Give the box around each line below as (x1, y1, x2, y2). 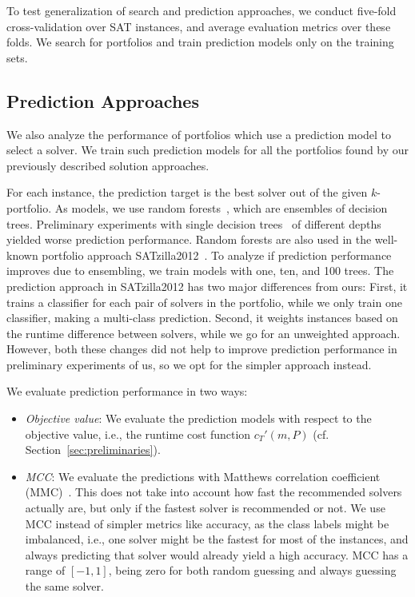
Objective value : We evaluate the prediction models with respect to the (25, 410, 372, 427)
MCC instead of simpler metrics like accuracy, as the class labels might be (25, 515, 389, 531)
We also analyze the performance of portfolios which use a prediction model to (6, 125, 392, 142)
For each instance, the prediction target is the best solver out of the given (6, 184, 368, 201)
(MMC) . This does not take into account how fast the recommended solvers (25, 484, 402, 500)
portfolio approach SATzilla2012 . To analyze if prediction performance (42, 246, 392, 263)
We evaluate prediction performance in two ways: (6, 383, 248, 400)
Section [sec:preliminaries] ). (25, 441, 161, 458)
